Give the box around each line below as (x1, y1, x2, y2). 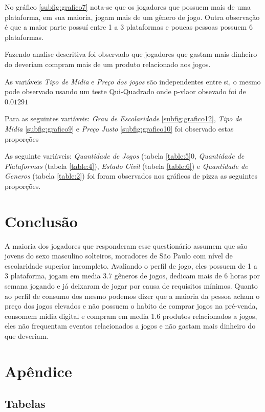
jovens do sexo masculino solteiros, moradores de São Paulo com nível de (5, 250, 233, 261)
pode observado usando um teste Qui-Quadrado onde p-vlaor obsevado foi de (5, 86, 246, 97)
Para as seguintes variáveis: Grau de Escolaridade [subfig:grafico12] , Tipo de (5, 113, 242, 124)
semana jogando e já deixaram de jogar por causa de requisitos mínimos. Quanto (5, 280, 258, 291)
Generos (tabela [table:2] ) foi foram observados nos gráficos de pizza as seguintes (5, 170, 258, 181)
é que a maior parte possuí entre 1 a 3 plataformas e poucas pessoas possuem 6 (5, 21, 253, 32)
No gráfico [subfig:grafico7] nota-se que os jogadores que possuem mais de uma (5, 2, 251, 12)
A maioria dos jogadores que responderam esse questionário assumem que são (5, 240, 248, 251)
